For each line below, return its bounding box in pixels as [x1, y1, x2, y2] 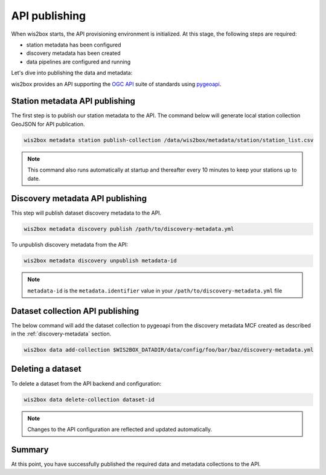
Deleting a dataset [11, 364, 81, 374]
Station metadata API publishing [11, 96, 136, 106]
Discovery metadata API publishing [11, 193, 147, 204]
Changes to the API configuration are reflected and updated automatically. [27, 425, 213, 433]
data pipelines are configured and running [26, 58, 131, 65]
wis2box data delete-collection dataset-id [24, 396, 155, 403]
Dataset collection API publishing [11, 306, 139, 316]
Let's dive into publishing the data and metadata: [11, 69, 133, 77]
